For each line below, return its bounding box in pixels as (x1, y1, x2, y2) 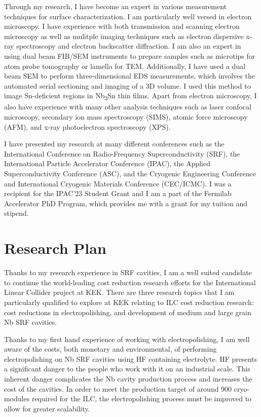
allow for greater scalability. (4, 403, 90, 413)
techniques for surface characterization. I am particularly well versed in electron (4, 11, 252, 21)
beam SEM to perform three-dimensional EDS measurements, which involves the (4, 70, 255, 81)
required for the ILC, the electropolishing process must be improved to (31, 393, 252, 404)
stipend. (4, 208, 29, 218)
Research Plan (4, 238, 106, 258)
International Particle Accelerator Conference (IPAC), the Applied (4, 158, 210, 169)
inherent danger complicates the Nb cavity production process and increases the (4, 373, 252, 384)
